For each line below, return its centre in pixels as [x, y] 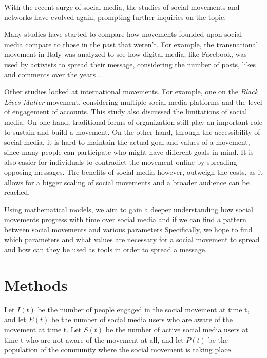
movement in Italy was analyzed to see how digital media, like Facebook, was [126, 54]
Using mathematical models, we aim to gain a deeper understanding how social [129, 209]
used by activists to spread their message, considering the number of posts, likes [130, 64]
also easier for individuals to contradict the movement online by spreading [121, 162]
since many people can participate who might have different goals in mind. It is [129, 152]
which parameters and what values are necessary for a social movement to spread [132, 239]
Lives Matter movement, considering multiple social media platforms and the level [133, 101]
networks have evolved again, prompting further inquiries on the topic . [115, 17]
